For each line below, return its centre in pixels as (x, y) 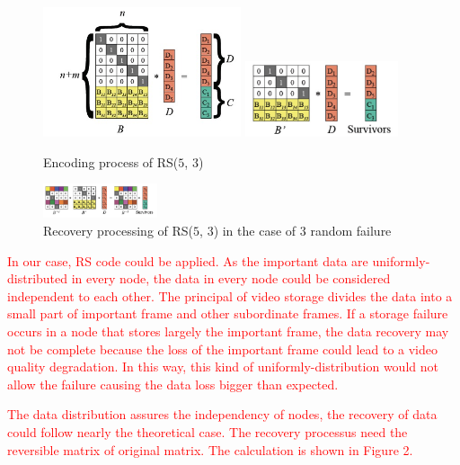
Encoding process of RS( (111, 161)
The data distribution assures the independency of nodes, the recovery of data (222, 414)
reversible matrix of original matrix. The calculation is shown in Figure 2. (210, 449)
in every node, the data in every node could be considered (231, 278)
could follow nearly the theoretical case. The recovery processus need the (208, 431)
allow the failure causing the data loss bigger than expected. (173, 384)
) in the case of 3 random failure (302, 231)
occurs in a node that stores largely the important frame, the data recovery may (228, 331)
